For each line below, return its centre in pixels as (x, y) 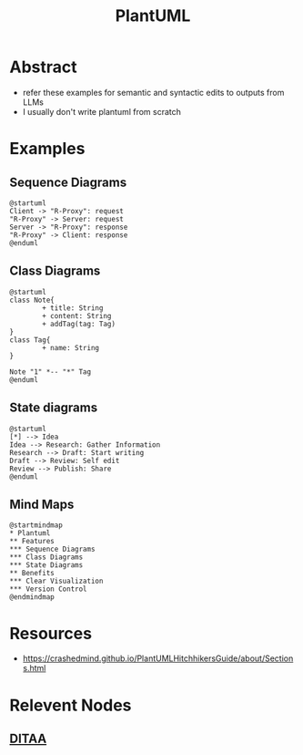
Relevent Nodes (71, 705)
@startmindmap (36, 525)
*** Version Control (49, 589)
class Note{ (32, 300)
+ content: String (77, 315)
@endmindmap (32, 597)
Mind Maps (42, 504)
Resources (51, 633)
